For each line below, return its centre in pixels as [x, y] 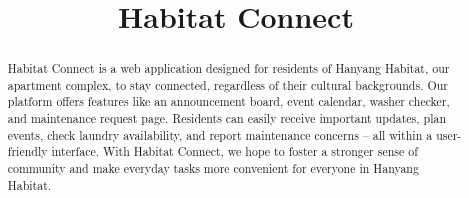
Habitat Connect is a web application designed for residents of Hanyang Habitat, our [228, 68]
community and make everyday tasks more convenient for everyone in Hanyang [213, 168]
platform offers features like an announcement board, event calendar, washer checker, [228, 101]
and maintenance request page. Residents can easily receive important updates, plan [227, 118]
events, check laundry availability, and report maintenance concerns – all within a [220, 134]
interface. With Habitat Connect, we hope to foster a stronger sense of [234, 151]
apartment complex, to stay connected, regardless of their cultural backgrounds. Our [227, 84]
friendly [27, 151]
